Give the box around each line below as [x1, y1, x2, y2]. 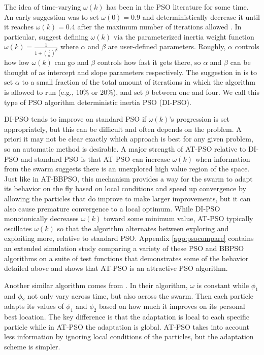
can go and [54, 57, 89, 67]
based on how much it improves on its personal [99, 301, 245, 311]
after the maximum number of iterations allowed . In [77, 21, 242, 32]
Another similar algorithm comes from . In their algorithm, [4, 279, 188, 290]
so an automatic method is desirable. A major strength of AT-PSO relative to [4, 144, 246, 154]
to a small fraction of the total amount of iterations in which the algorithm [22, 77, 256, 87]
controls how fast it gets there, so [97, 57, 201, 67]
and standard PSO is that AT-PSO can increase [20, 153, 170, 164]
